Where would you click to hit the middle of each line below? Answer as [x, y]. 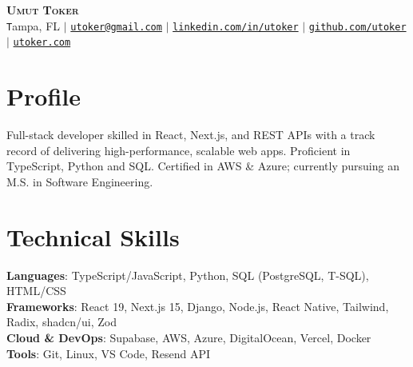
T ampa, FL [34, 25]
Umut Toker [43, 10]
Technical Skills [93, 236]
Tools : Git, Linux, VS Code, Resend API [109, 353]
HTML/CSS [36, 291]
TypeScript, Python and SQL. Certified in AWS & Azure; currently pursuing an [203, 166]
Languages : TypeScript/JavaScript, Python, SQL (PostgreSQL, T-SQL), [188, 275]
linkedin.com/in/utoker [236, 27]
